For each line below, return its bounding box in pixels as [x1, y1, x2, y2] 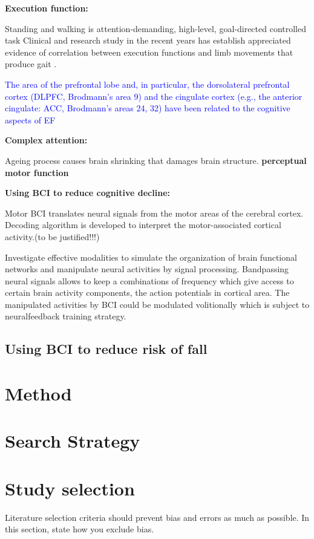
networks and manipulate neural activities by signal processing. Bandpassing [5, 263, 289, 275]
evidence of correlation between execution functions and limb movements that [5, 45, 293, 58]
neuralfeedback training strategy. [5, 310, 126, 322]
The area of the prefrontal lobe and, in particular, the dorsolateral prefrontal [5, 77, 290, 90]
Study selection [5, 475, 135, 500]
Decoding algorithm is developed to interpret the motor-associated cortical [5, 218, 281, 231]
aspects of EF [5, 113, 56, 126]
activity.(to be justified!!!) [5, 230, 100, 243]
